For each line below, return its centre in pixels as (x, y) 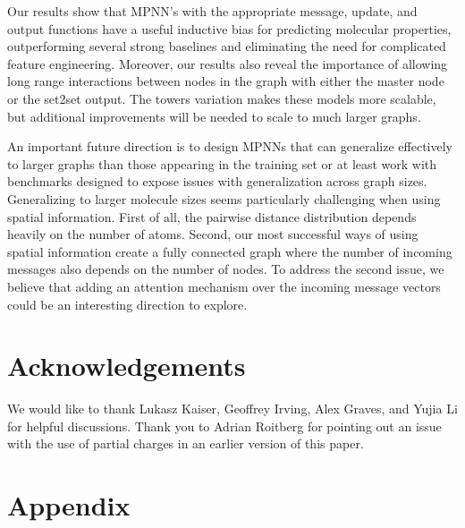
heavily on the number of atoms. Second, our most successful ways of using (213, 234)
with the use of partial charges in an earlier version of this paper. (186, 443)
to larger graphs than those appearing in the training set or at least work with (222, 163)
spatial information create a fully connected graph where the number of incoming (230, 251)
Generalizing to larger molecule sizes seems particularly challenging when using (224, 198)
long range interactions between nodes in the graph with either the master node (226, 81)
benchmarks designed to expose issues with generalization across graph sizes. (217, 181)
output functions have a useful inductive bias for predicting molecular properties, (229, 28)
